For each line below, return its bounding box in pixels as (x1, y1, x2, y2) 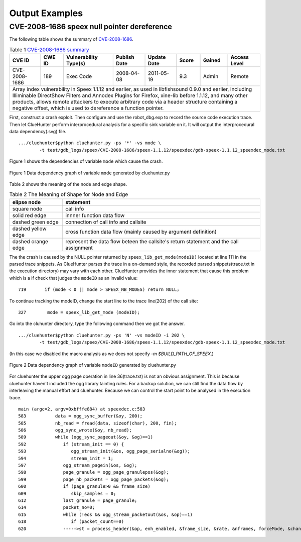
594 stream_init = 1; (18, 455, 114, 461)
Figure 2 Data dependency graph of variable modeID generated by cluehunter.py (9, 362, 177, 368)
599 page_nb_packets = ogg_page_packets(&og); (18, 476, 169, 482)
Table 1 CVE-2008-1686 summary (9, 46, 89, 53)
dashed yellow (12, 225, 47, 232)
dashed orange (12, 238, 49, 245)
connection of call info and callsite (65, 219, 146, 226)
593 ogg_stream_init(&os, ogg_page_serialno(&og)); (18, 449, 190, 454)
